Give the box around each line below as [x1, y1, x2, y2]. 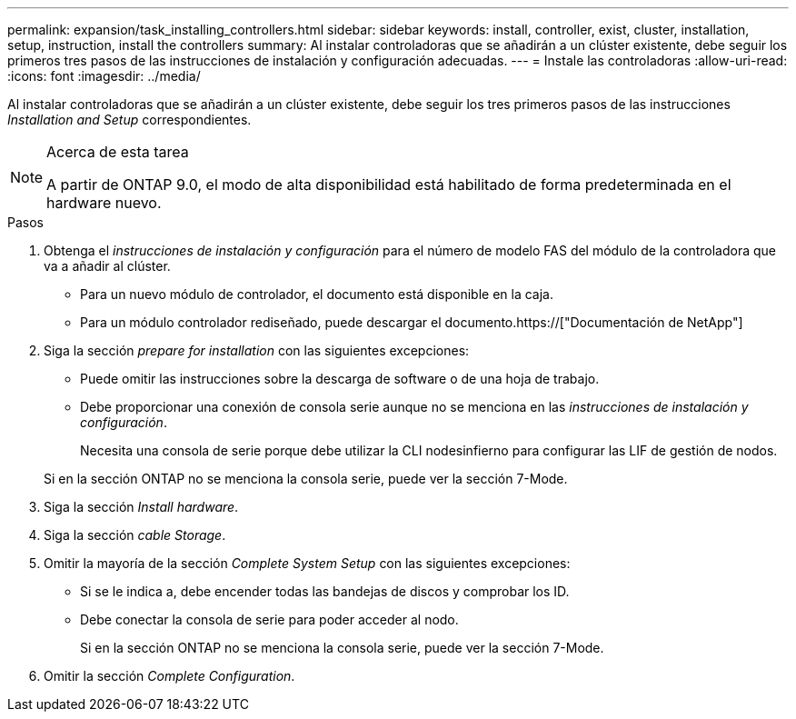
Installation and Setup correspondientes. [7, 112, 252, 127]
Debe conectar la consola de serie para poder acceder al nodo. [80, 612, 459, 627]
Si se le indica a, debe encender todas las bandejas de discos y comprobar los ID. [80, 584, 570, 599]
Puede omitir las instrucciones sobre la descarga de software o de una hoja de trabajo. [80, 371, 600, 386]
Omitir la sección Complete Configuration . [44, 668, 295, 684]
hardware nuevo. [46, 194, 162, 212]
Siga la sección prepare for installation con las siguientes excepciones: [44, 343, 470, 358]
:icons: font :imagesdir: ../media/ [7, 68, 201, 84]
